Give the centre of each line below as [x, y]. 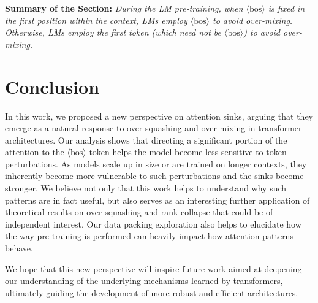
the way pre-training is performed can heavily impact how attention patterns [149, 236]
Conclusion [52, 86]
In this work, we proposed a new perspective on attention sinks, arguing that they [159, 116]
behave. [19, 248]
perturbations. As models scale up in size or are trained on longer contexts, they [156, 163]
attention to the [35, 152]
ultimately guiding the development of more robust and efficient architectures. [152, 292]
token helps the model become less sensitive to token [188, 152]
